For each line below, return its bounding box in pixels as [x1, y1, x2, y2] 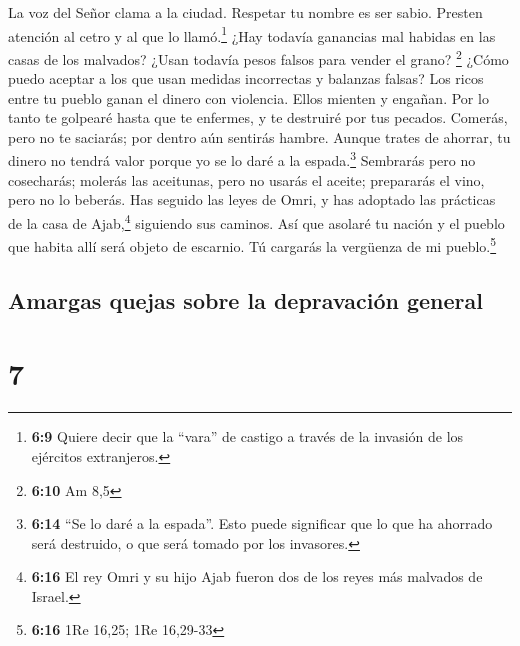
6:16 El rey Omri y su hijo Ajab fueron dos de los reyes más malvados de [31, 566, 483, 587]
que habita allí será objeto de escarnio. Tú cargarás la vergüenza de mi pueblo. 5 [8, 233, 497, 256]
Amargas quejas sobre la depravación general [8, 284, 483, 315]
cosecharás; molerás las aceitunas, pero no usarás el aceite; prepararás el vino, [8, 169, 485, 190]
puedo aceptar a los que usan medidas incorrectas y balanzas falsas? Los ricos [8, 68, 484, 89]
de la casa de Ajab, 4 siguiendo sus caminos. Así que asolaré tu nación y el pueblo [8, 209, 505, 233]
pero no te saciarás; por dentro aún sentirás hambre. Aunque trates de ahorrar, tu [8, 126, 511, 147]
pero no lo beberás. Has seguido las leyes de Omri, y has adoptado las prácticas [8, 189, 496, 210]
